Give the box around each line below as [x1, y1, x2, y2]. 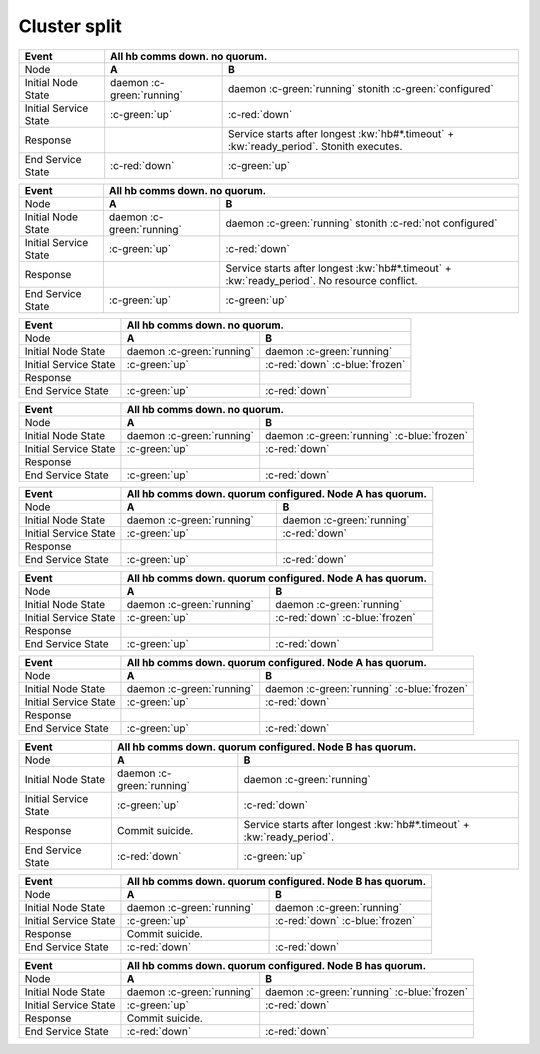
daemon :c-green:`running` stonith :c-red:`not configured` [225, 216, 498, 230]
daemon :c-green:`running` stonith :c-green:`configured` [227, 81, 494, 95]
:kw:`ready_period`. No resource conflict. [225, 273, 418, 287]
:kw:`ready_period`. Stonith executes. [227, 139, 403, 153]
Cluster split [18, 15, 122, 37]
